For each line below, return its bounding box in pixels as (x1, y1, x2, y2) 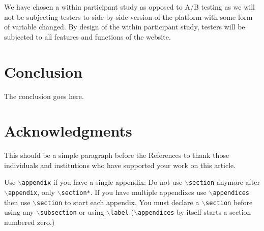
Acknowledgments (4, 120, 132, 141)
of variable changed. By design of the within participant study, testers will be (4, 21, 245, 32)
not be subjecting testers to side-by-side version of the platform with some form (4, 11, 253, 22)
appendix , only (8, 187, 55, 197)
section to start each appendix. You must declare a (37, 196, 199, 207)
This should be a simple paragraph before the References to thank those (4, 150, 229, 160)
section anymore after (188, 177, 260, 187)
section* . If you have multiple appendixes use (61, 187, 207, 197)
